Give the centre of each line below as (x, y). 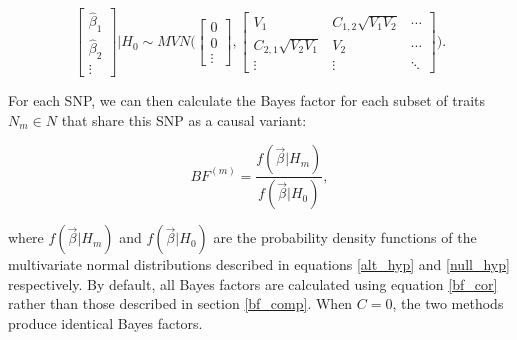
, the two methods (448, 303)
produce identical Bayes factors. (105, 322)
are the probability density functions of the (345, 237)
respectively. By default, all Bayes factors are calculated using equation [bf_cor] (253, 283)
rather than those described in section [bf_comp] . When (180, 303)
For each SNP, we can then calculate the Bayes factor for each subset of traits (246, 100)
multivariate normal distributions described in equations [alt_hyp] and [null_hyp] (259, 264)
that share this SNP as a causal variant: (184, 119)
